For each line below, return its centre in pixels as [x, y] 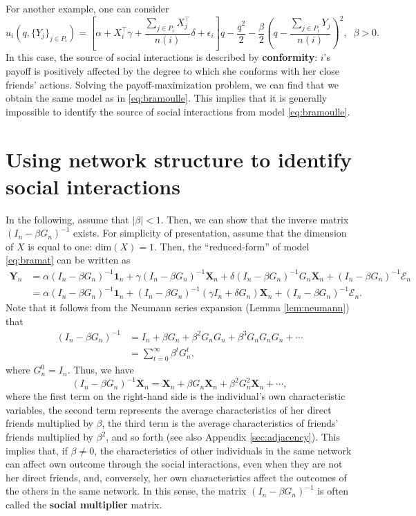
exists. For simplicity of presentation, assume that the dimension [210, 233]
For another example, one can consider [87, 8]
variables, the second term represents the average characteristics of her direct [169, 409]
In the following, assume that [67, 219]
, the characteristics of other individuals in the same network [223, 450]
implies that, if [37, 450]
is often [333, 491]
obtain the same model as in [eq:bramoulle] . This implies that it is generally [167, 98]
